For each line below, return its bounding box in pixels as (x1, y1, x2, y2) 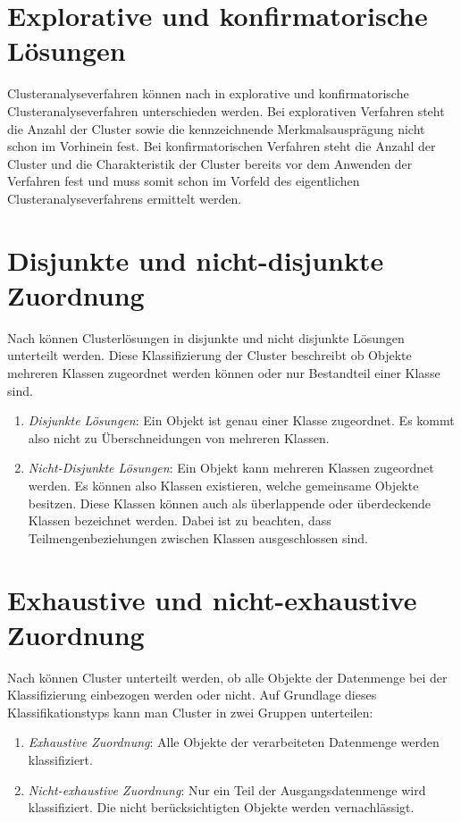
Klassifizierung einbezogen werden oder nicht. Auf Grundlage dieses (7, 685, 377, 704)
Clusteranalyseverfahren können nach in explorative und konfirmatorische (7, 84, 409, 103)
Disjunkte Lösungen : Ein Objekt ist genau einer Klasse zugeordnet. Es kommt (28, 411, 455, 430)
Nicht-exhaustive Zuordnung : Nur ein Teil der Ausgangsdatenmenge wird (28, 780, 426, 799)
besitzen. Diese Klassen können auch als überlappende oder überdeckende (28, 493, 432, 512)
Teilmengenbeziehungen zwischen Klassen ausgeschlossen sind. (28, 528, 368, 547)
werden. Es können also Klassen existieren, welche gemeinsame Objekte (28, 475, 419, 494)
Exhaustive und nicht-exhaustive (7, 581, 417, 617)
